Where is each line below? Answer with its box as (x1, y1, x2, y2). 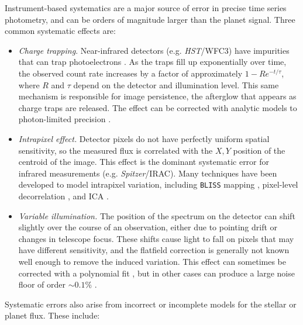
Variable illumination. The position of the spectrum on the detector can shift (18, 209, 295, 222)
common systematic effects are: (5, 25, 116, 37)
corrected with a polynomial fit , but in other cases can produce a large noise (18, 267, 295, 279)
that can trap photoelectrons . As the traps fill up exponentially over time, (18, 56, 287, 68)
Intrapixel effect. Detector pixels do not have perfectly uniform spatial (18, 132, 270, 144)
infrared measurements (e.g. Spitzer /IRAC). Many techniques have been (18, 167, 277, 179)
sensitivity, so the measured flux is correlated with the (18, 144, 213, 156)
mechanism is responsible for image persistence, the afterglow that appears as (18, 90, 297, 102)
